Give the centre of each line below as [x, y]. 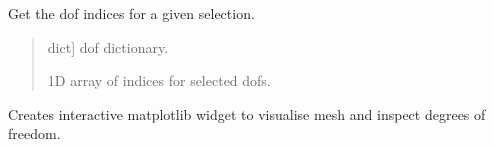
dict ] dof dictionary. [108, 46]
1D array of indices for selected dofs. [159, 80]
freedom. [34, 133]
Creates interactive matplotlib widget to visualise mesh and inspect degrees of [247, 113]
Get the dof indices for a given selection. [131, 13]
